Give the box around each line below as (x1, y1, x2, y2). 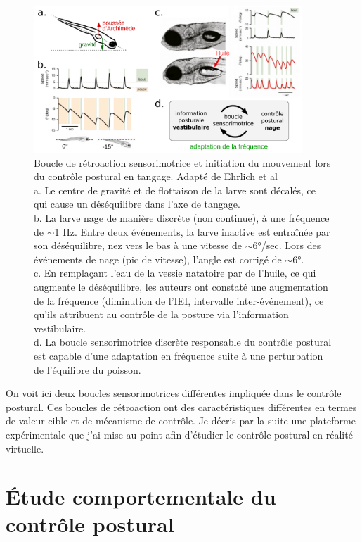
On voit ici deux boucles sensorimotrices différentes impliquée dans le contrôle (6, 386, 342, 401)
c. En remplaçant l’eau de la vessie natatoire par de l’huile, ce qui (34, 265, 316, 280)
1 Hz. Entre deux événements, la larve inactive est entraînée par (54, 224, 330, 239)
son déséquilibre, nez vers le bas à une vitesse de (34, 238, 243, 253)
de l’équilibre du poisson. (34, 362, 141, 377)
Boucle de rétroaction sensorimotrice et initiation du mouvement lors (34, 155, 331, 170)
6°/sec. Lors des (252, 238, 321, 253)
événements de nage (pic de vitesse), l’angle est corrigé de (34, 251, 282, 266)
